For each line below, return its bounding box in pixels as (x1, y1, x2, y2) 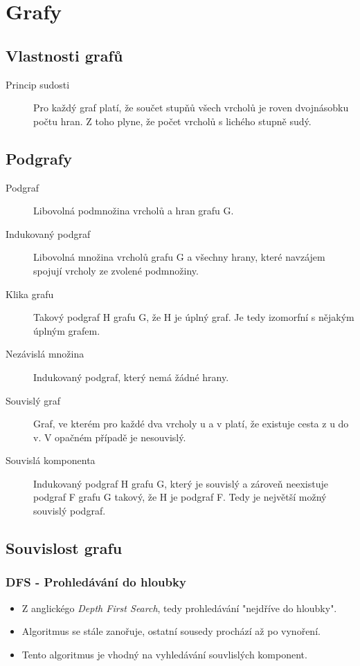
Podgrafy (6, 147, 72, 169)
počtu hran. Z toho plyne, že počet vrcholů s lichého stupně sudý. (33, 113, 312, 128)
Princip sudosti (6, 77, 70, 91)
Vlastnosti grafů (6, 44, 123, 66)
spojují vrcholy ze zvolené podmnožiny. (33, 263, 199, 277)
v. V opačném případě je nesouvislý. (33, 429, 186, 444)
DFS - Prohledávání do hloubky (6, 573, 186, 591)
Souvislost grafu (6, 537, 123, 559)
